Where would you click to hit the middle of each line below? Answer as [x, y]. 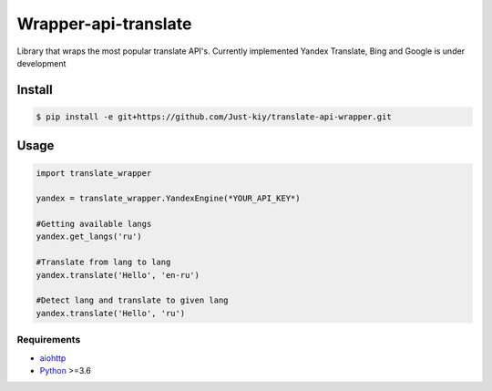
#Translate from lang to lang [103, 262]
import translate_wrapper [94, 173]
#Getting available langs [94, 224]
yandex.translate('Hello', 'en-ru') [118, 275]
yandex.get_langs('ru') [89, 237]
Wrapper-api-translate [104, 24]
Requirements [49, 340]
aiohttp [53, 358]
